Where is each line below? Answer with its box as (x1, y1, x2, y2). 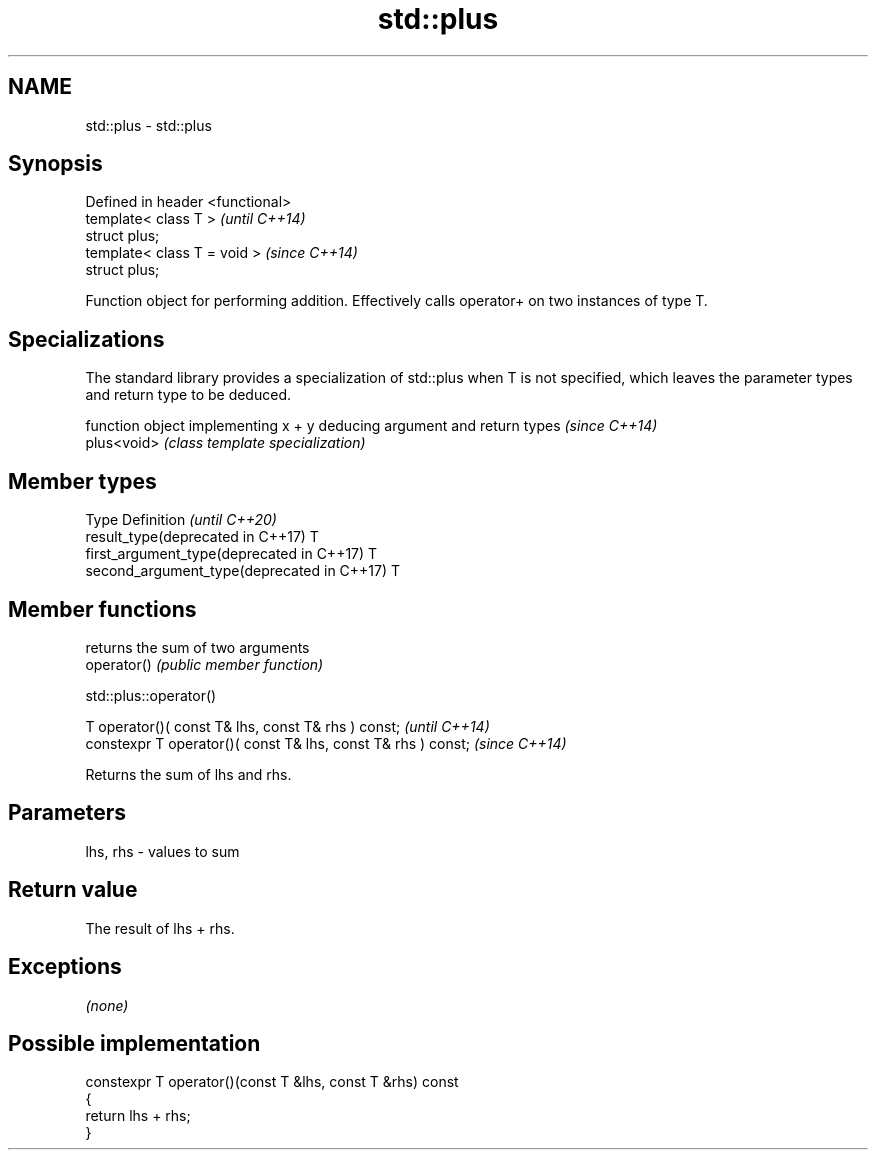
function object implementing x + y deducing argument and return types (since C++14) (85, 417, 658, 435)
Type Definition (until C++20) (85, 511, 277, 529)
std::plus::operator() (85, 686, 217, 704)
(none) (85, 996, 129, 1014)
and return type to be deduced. (85, 386, 291, 404)
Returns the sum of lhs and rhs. (85, 765, 292, 783)
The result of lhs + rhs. (85, 919, 235, 937)
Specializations (8, 326, 165, 352)
